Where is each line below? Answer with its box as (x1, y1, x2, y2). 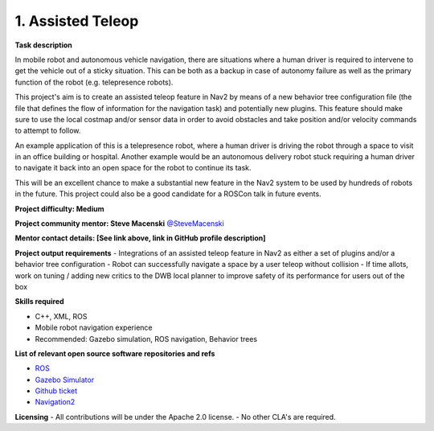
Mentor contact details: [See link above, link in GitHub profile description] (14, 233, 266, 243)
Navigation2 (35, 397, 76, 407)
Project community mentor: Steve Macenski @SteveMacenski (14, 219, 224, 228)
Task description (14, 40, 72, 50)
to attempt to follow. (14, 125, 81, 136)
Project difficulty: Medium (14, 203, 104, 213)
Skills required (14, 297, 64, 306)
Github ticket (35, 386, 78, 396)
